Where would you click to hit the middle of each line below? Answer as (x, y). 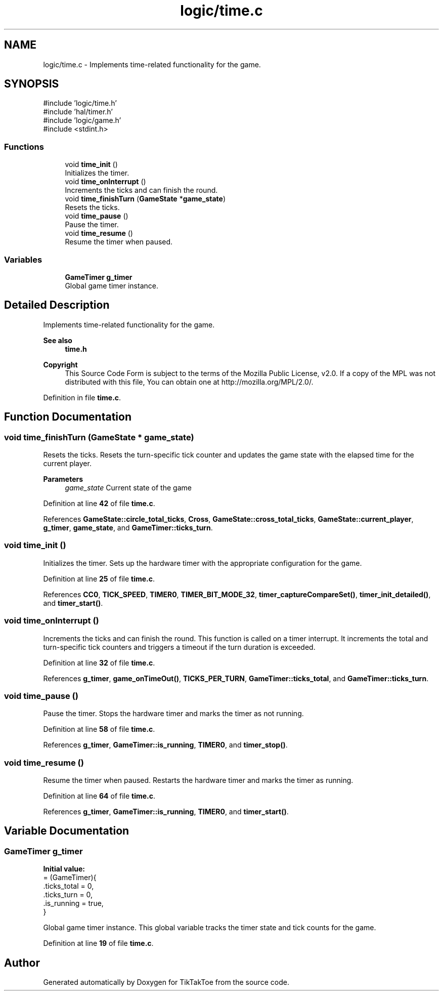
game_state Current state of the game (128, 488)
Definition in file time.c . (82, 397)
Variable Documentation (67, 831)
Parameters (63, 479)
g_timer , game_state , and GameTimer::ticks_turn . (128, 528)
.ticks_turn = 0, (68, 895)
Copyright (60, 364)
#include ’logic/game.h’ (82, 120)
